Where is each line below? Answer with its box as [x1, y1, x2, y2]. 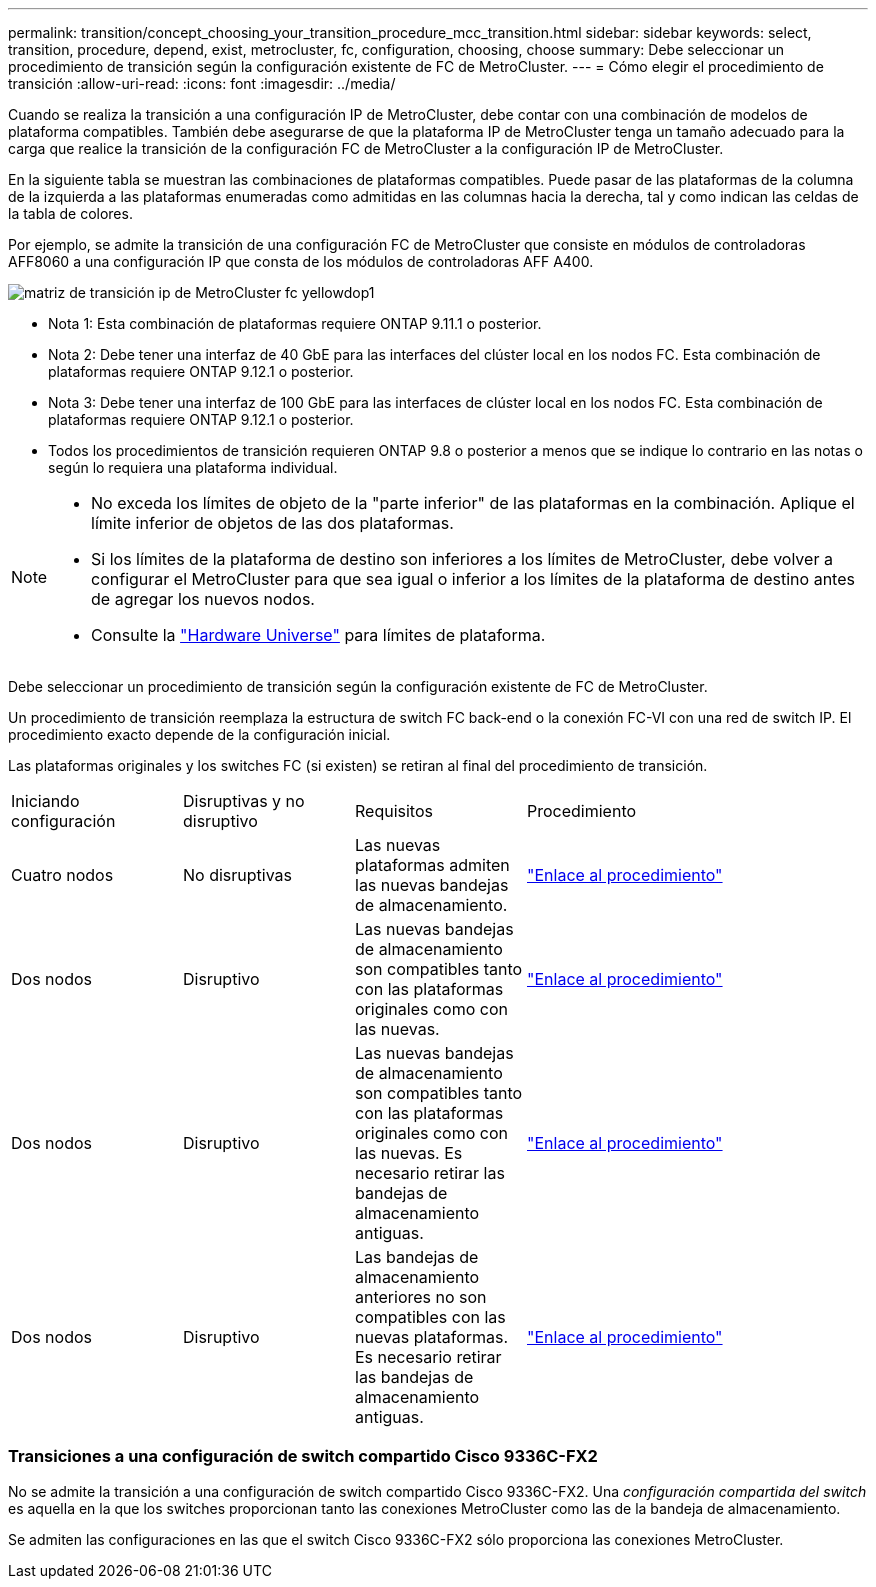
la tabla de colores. [8, 205, 133, 222]
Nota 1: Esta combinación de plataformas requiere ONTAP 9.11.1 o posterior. [48, 315, 542, 332]
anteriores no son [355, 1287, 487, 1307]
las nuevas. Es [355, 1143, 463, 1163]
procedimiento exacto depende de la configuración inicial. [8, 726, 391, 743]
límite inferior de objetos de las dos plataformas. [91, 513, 454, 533]
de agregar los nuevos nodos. [91, 589, 315, 609]
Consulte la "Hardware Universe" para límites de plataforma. [91, 625, 546, 645]
